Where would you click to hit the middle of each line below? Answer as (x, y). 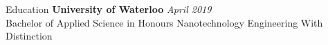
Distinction (29, 36)
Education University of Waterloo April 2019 (109, 9)
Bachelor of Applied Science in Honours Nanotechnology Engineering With (164, 22)
